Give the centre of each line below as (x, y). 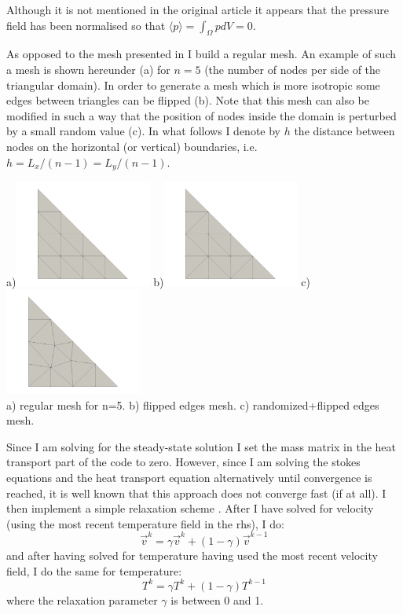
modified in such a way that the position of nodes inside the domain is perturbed (201, 115)
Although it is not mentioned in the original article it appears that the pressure (198, 9)
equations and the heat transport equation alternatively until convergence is (189, 477)
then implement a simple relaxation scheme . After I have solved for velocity (190, 508)
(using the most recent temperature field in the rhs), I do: (145, 523)
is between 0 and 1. (217, 599)
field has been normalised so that (86, 25)
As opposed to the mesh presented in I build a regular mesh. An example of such (201, 54)
